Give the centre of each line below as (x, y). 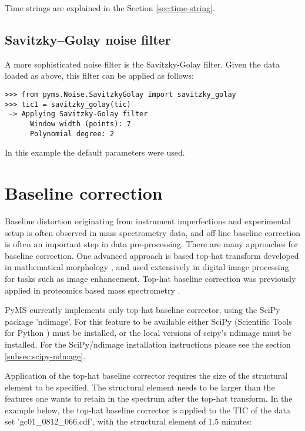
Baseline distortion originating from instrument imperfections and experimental (148, 220)
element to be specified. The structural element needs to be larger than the (140, 387)
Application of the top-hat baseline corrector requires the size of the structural (146, 376)
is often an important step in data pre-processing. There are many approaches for (152, 244)
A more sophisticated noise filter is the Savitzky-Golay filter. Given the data (142, 64)
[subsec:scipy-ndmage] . (45, 356)
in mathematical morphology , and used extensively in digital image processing (147, 267)
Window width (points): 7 (80, 124)
